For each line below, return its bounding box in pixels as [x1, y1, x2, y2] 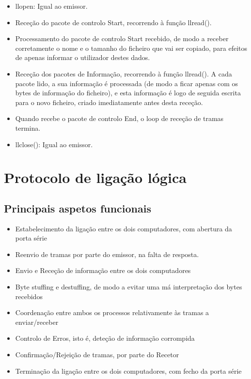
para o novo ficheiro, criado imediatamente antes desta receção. [15, 97, 203, 107]
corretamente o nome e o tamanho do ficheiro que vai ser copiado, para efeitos [15, 43, 248, 53]
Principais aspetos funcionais [4, 200, 152, 215]
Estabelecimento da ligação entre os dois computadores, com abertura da [15, 223, 232, 233]
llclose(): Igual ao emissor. [15, 139, 93, 149]
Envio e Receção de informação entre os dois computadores [15, 265, 191, 275]
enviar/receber [15, 317, 59, 327]
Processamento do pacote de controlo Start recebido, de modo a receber [15, 33, 229, 44]
